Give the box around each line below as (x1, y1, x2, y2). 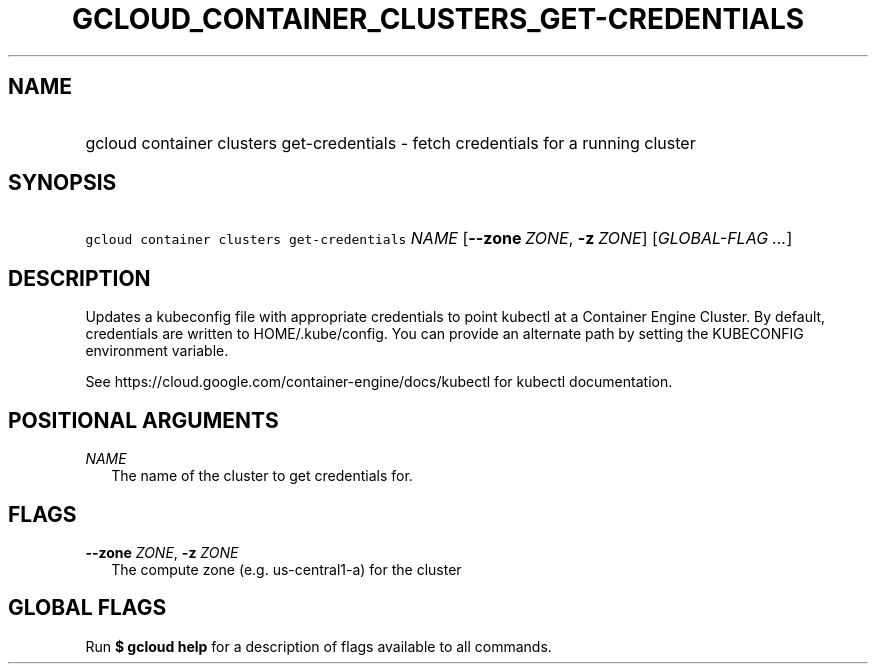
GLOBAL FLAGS (8, 595, 167, 621)
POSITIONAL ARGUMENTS (8, 407, 279, 433)
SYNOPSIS (8, 170, 117, 196)
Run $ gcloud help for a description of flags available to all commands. (85, 637, 552, 655)
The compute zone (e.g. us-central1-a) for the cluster (111, 560, 462, 578)
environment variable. (85, 342, 229, 360)
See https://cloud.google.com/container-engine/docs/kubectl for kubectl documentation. (85, 373, 673, 391)
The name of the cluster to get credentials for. (111, 467, 413, 485)
